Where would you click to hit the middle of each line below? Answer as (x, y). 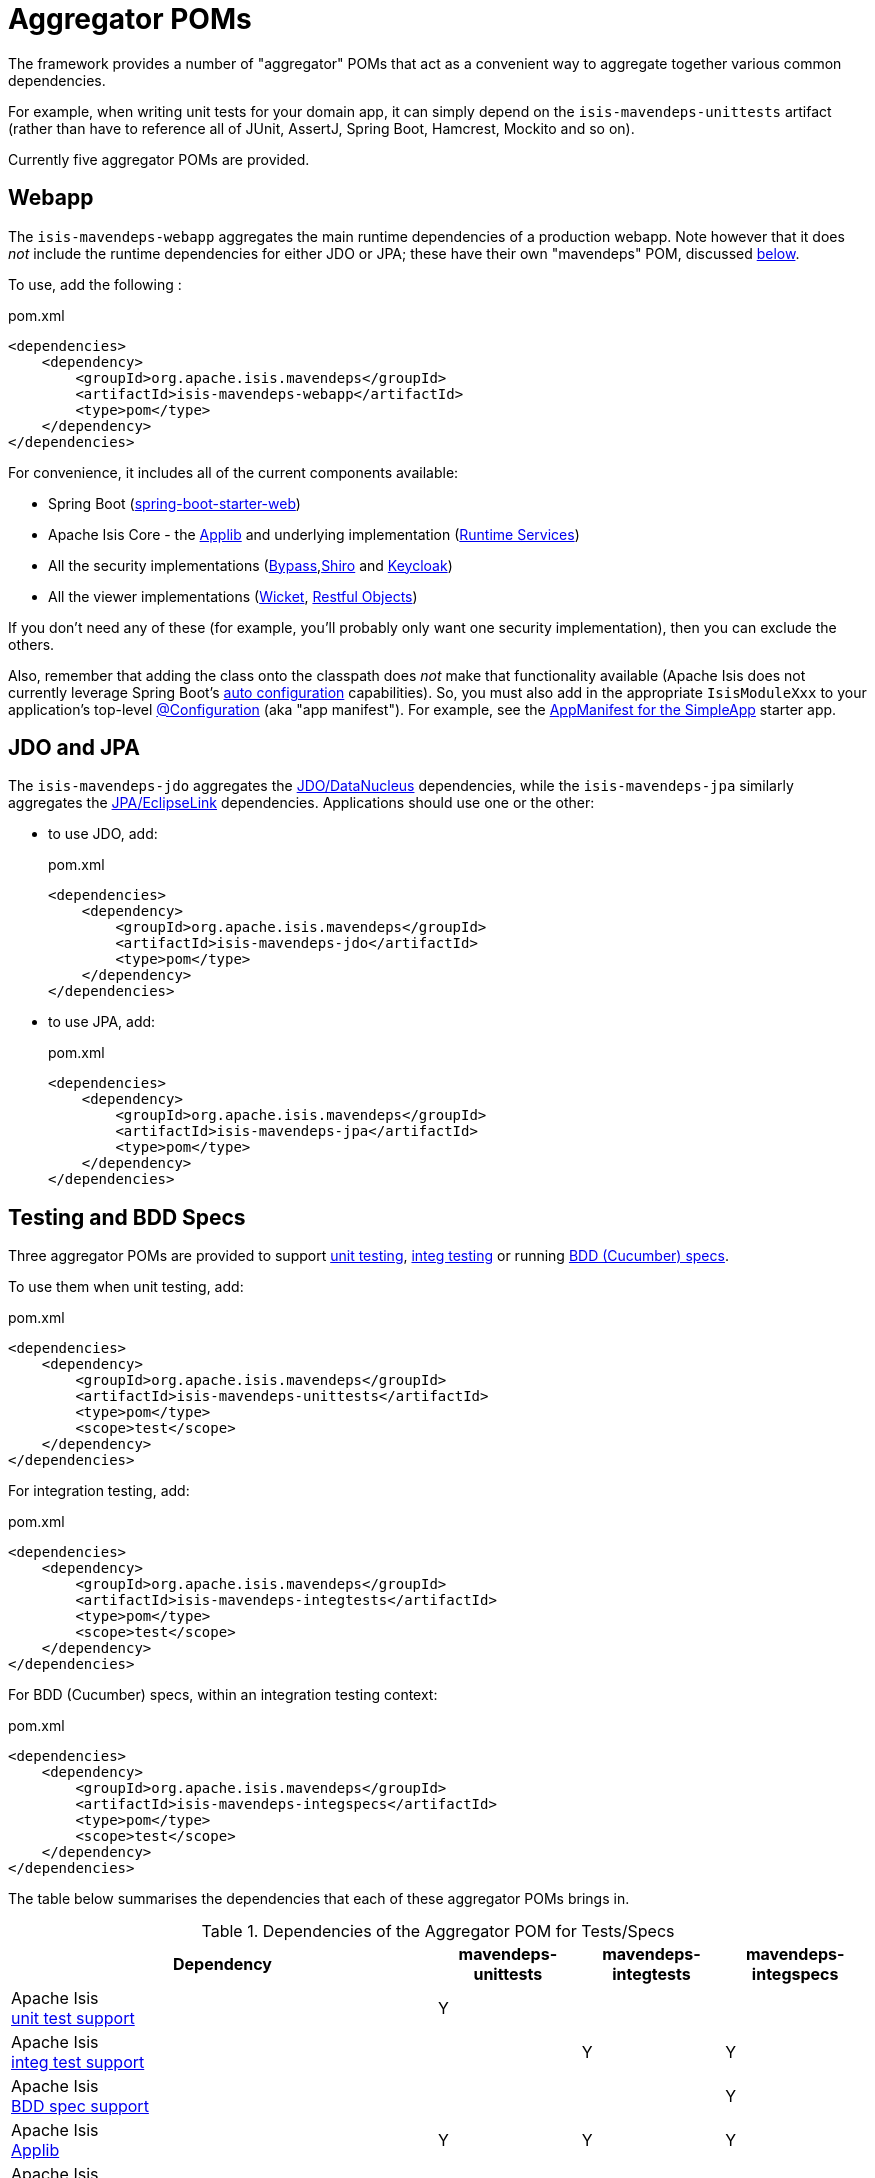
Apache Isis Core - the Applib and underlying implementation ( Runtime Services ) (314, 534)
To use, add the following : (95, 284)
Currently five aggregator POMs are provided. (159, 159)
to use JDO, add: (103, 834)
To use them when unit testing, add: (126, 1287)
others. (31, 644)
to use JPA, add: (102, 1022)
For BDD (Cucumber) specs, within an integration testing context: (223, 1695)
